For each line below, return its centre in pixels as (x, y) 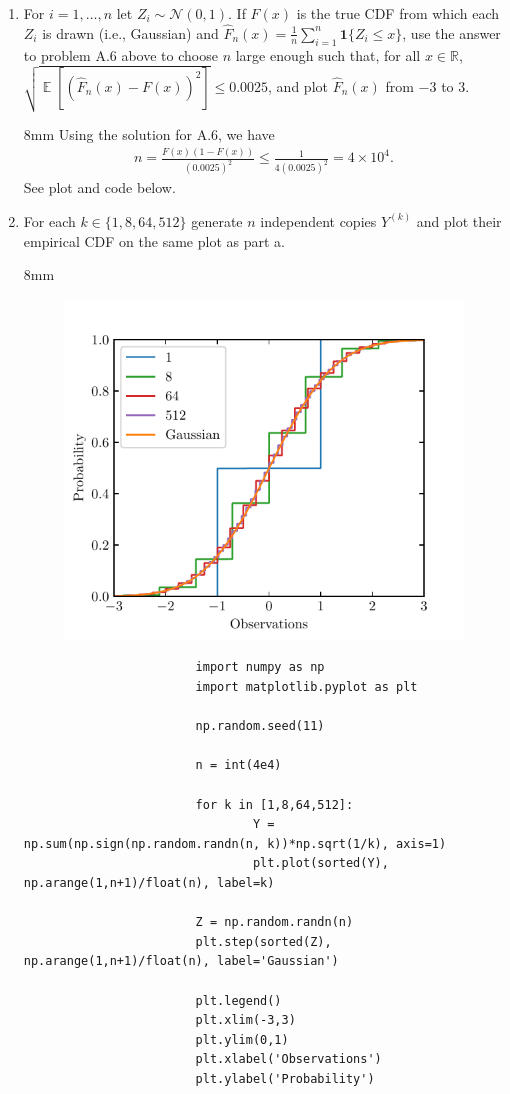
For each (49, 220)
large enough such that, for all (328, 54)
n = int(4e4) (238, 765)
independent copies (318, 220)
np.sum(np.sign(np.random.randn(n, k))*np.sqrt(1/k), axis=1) (235, 843)
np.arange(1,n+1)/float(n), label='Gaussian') (181, 961)
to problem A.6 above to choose (120, 54)
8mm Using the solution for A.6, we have (149, 133)
